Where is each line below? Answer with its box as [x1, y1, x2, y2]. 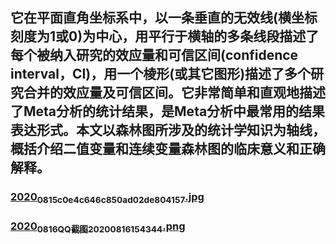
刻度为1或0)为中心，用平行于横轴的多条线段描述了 [10, 28, 320, 45]
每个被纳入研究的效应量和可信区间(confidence [10, 47, 299, 64]
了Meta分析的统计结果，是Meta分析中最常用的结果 [10, 103, 326, 120]
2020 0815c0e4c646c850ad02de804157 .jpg [10, 190, 205, 206]
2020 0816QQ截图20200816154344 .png [10, 219, 186, 235]
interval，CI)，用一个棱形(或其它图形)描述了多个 [10, 66, 312, 83]
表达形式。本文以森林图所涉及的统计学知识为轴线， [10, 122, 326, 139]
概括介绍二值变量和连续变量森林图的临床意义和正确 [10, 141, 326, 158]
